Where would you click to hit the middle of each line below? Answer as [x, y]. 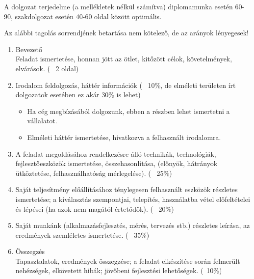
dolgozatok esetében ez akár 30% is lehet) [78, 95]
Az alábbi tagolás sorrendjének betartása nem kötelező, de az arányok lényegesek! [126, 33]
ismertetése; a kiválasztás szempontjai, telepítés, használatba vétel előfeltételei [133, 199]
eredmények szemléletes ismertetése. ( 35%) [82, 235]
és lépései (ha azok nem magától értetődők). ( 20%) [95, 209]
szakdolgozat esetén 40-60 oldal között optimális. [88, 16]
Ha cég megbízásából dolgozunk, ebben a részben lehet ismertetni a [128, 111]
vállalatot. [42, 121]
